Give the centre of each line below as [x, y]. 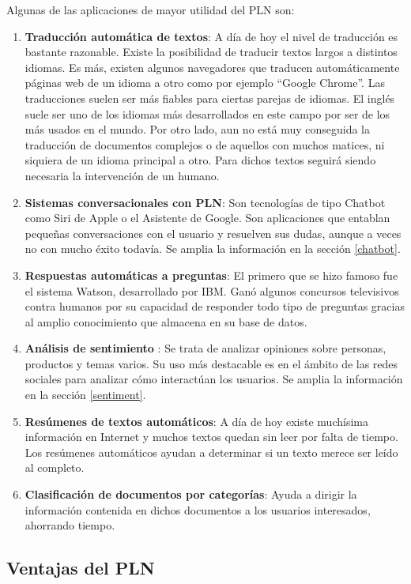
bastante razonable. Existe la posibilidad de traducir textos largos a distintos [211, 52]
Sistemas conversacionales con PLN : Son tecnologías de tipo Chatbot [205, 202]
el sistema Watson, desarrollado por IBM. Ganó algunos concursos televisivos [212, 290]
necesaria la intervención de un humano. [122, 175]
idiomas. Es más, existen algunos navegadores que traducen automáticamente [212, 67]
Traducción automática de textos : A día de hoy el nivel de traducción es [211, 36]
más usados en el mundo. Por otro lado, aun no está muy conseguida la [197, 129]
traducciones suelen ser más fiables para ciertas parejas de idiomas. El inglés [210, 98]
